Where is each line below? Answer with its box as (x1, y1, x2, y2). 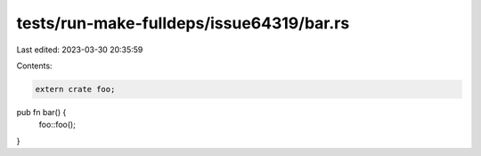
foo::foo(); (38, 120, 76, 130)
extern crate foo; (35, 84, 116, 94)
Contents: (16, 60, 53, 71)
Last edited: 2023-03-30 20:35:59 (16, 44, 143, 55)
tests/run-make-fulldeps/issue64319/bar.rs (16, 13, 350, 33)
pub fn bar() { (16, 106, 67, 117)
